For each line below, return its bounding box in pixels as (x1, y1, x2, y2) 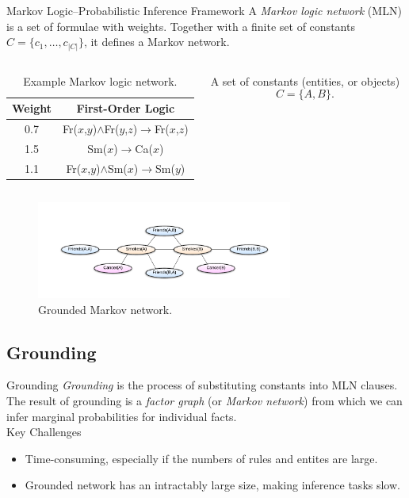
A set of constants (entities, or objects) (210, 72, 400, 89)
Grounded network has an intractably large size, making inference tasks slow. (25, 477, 400, 493)
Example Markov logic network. (23, 72, 178, 89)
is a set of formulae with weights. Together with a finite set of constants (6, 17, 355, 34)
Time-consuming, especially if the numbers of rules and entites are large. (25, 450, 378, 466)
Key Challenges (6, 423, 82, 440)
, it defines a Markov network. (83, 33, 230, 50)
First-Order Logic (76, 100, 175, 117)
